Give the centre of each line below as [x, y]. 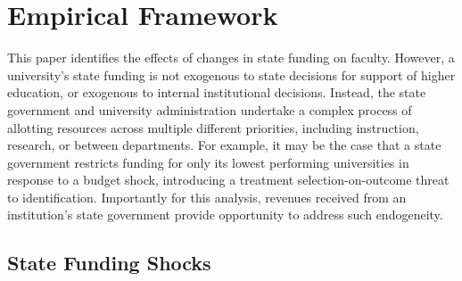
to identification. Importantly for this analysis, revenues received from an [207, 197]
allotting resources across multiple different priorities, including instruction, [213, 127]
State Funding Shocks [109, 263]
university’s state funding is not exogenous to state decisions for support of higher [231, 74]
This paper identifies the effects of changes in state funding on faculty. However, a [231, 58]
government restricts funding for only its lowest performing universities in [208, 162]
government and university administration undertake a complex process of [210, 109]
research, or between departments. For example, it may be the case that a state [224, 145]
